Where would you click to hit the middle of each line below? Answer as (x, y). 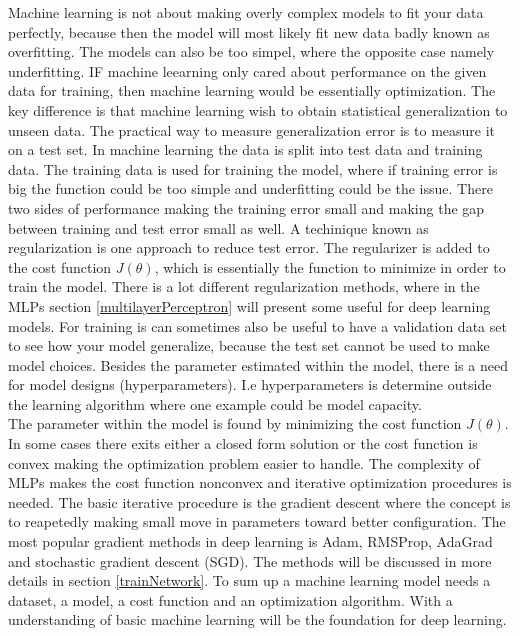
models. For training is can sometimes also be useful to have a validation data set (257, 325)
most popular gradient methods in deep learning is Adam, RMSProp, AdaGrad (250, 541)
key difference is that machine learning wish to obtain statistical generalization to (258, 109)
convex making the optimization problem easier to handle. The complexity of (244, 462)
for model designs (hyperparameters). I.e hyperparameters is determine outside (250, 384)
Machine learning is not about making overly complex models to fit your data (246, 12)
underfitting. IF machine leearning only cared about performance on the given (247, 70)
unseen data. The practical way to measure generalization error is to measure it (252, 129)
